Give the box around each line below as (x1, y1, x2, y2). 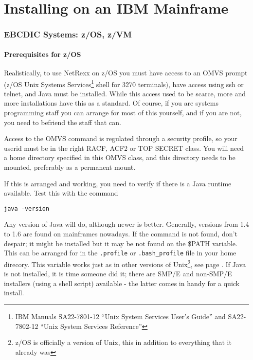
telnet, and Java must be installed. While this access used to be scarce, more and (4, 88, 246, 98)
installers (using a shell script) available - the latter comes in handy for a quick (4, 278, 239, 288)
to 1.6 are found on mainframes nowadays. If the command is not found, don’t (4, 229, 237, 239)
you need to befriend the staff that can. (4, 117, 121, 127)
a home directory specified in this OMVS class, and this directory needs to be (4, 152, 235, 162)
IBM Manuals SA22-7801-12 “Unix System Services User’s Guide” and (15, 311, 226, 321)
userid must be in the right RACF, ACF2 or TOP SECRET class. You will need (4, 143, 244, 153)
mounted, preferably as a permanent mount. (4, 162, 136, 172)
